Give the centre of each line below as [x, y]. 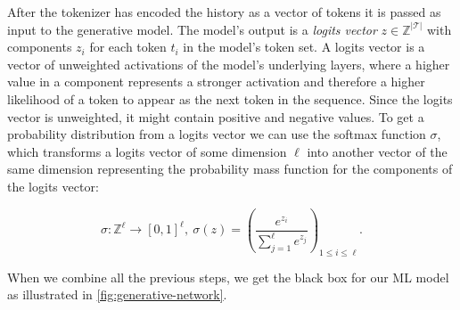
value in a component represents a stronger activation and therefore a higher [216, 82]
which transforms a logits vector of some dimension [147, 151]
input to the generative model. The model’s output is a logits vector [192, 29]
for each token [128, 47]
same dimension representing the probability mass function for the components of [230, 169]
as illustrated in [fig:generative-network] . [117, 294]
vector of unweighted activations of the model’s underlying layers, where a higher [229, 64]
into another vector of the [377, 151]
